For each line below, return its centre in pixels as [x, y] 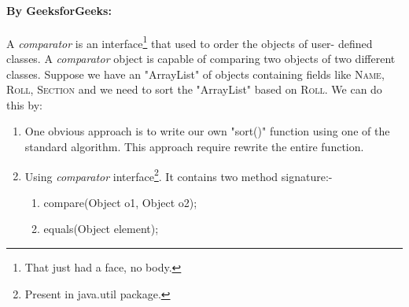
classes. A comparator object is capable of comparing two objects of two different [201, 59]
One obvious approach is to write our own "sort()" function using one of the [207, 131]
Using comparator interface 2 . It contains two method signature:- [179, 175]
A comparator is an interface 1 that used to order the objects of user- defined [190, 42]
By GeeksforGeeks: [59, 10]
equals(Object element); [101, 229]
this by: [24, 104]
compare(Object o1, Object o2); [120, 202]
